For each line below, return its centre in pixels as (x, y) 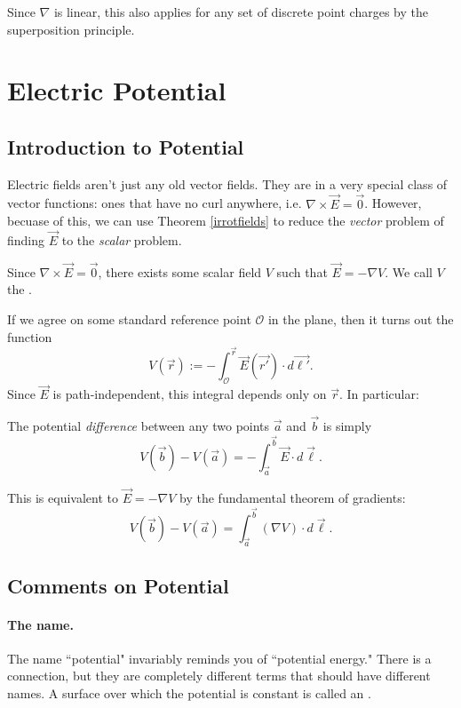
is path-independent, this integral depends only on (190, 394)
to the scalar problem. (122, 239)
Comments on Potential (118, 585)
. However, (393, 203)
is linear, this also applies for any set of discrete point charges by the (241, 12)
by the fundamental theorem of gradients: (293, 497)
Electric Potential (117, 90)
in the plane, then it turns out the (361, 318)
